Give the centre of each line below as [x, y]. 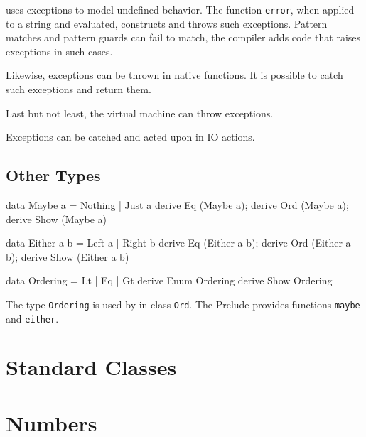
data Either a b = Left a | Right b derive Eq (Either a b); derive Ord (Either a [178, 243]
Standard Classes [91, 367]
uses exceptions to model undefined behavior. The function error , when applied [180, 9]
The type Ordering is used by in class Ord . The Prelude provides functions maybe [183, 304]
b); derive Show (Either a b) [68, 256]
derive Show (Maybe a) [56, 218]
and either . [32, 318]
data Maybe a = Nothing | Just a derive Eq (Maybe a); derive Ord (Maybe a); [177, 205]
